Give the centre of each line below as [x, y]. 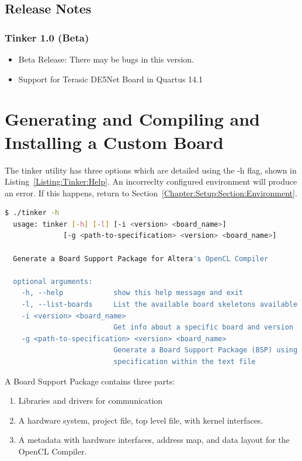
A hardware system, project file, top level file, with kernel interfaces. [141, 420]
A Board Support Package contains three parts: [90, 381]
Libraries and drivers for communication [91, 401]
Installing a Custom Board [114, 142]
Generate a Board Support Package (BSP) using [206, 350]
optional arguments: [53, 281]
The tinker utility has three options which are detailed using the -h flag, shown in [151, 170]
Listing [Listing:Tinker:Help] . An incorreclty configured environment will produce [151, 181]
